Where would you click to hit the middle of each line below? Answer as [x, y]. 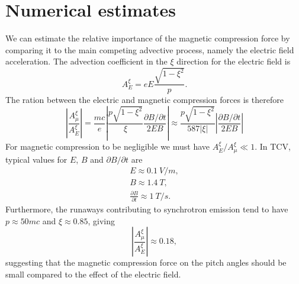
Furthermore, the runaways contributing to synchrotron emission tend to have [147, 209]
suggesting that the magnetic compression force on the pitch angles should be [146, 262]
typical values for [36, 159]
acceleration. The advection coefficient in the [86, 61]
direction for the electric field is [234, 61]
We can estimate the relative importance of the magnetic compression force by [148, 38]
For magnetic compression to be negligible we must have [108, 146]
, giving [102, 220]
